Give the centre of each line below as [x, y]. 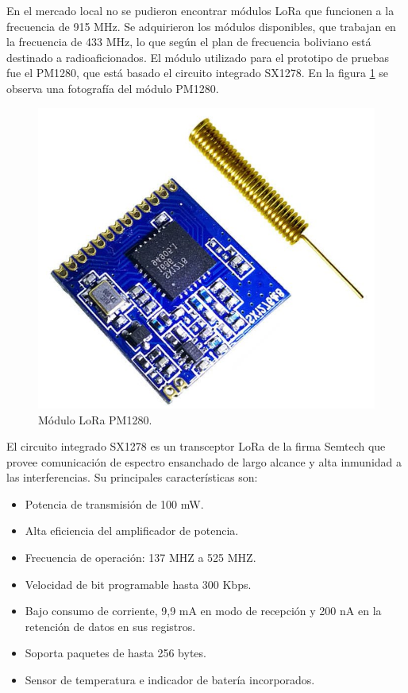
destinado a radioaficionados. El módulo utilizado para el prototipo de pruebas [198, 57]
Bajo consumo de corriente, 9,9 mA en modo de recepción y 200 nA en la [203, 611]
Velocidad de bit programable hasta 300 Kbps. [138, 584]
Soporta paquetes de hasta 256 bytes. [115, 653]
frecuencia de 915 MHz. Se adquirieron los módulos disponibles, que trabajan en [201, 26]
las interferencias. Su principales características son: [132, 477]
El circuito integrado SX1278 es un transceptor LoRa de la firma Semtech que [196, 446]
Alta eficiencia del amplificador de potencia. [132, 530]
